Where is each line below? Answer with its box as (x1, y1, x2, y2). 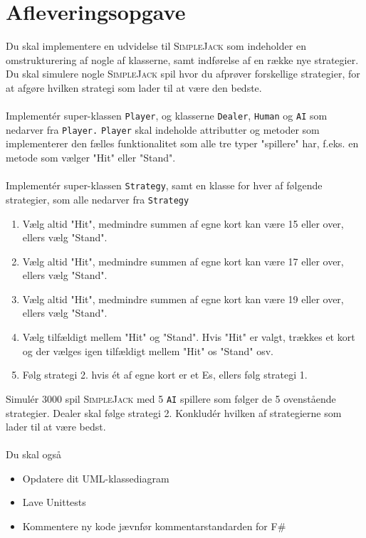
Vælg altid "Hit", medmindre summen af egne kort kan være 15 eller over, (22, 216, 344, 231)
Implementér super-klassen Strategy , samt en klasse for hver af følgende (6, 178, 323, 193)
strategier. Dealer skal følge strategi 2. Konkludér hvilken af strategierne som (6, 405, 342, 420)
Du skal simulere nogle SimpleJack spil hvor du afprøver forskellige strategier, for (6, 66, 360, 81)
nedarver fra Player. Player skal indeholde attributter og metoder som (6, 122, 320, 137)
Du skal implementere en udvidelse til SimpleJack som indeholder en (6, 38, 306, 53)
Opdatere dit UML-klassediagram (22, 470, 169, 485)
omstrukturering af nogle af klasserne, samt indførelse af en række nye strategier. (6, 52, 359, 67)
